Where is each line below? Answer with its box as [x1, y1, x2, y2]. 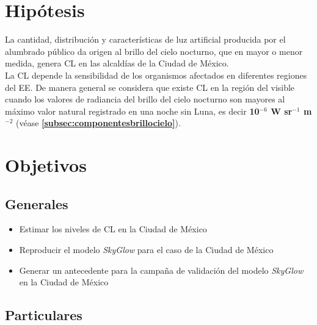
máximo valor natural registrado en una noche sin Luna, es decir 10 [5, 104, 260, 117]
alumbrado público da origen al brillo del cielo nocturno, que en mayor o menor [5, 45, 303, 57]
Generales [5, 194, 68, 213]
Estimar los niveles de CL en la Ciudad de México [19, 223, 207, 235]
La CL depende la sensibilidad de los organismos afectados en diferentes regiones [5, 68, 307, 81]
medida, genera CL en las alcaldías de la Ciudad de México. [5, 57, 229, 70]
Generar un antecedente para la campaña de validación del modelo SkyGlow [19, 263, 304, 276]
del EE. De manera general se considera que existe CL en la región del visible [5, 80, 295, 93]
